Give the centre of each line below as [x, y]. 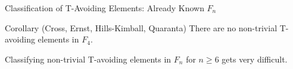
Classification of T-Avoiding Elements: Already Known [105, 8]
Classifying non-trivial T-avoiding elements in [88, 59]
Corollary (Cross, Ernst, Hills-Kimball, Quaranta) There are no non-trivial [141, 27]
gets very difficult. [255, 59]
